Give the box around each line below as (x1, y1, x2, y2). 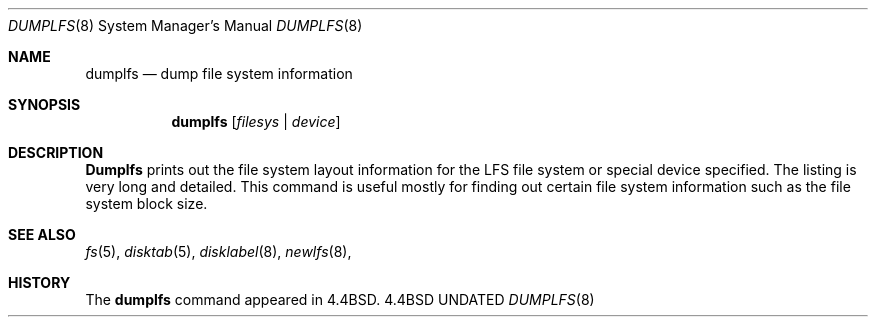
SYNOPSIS (8, 96, 81, 113)
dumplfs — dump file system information (85, 65, 353, 82)
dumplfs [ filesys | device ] (171, 113, 341, 130)
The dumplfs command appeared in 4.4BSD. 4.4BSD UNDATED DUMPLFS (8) (85, 291, 595, 308)
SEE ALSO (8, 226, 76, 243)
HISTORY (8, 274, 71, 291)
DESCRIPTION (8, 144, 104, 161)
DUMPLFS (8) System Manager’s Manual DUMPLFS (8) (8, 17, 363, 34)
